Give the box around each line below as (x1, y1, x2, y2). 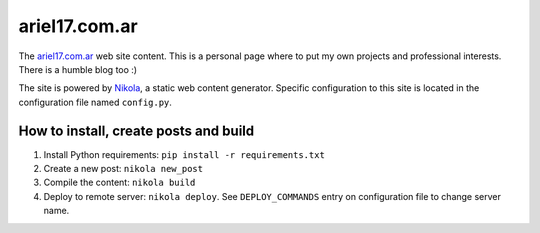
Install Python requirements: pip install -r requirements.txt (43, 148, 325, 160)
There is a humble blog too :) (18, 63, 138, 75)
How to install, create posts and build (18, 122, 255, 139)
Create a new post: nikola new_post (43, 163, 204, 175)
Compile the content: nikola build (43, 176, 196, 189)
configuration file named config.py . (18, 96, 172, 108)
